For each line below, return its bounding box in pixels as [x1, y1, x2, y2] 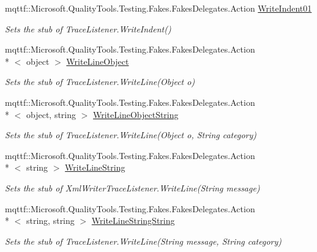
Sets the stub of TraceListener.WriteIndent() [5, 22, 171, 35]
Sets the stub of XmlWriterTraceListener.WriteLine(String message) [5, 181, 260, 194]
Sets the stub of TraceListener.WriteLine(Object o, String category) [5, 128, 257, 141]
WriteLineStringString [91, 214, 175, 227]
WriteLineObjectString [93, 108, 179, 120]
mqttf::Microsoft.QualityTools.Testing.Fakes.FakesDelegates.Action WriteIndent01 [5, 2, 312, 14]
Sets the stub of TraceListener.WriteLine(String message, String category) [5, 234, 282, 247]
